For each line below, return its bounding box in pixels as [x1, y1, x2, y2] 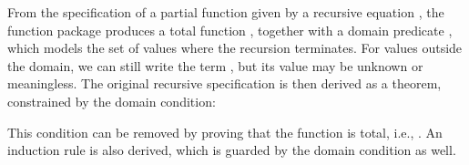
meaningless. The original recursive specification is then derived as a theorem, [7, 74, 442, 93]
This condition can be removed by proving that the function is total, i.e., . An [7, 122, 443, 141]
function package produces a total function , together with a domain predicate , [7, 20, 453, 39]
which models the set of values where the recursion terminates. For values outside [7, 38, 463, 57]
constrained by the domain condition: [7, 91, 216, 110]
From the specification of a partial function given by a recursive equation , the [7, 3, 444, 21]
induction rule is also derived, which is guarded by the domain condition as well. [7, 140, 456, 160]
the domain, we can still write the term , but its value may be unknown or [7, 56, 423, 75]
